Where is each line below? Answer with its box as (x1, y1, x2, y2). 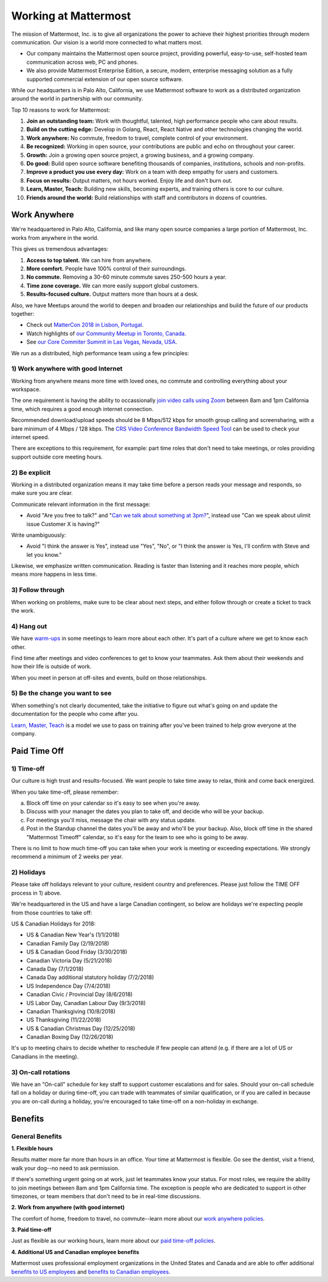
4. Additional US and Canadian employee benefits (11, 1248, 140, 1255)
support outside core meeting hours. (11, 453, 103, 460)
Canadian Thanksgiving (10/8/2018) (26, 1008, 116, 1015)
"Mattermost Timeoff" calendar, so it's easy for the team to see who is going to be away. (26, 833, 248, 840)
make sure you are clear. (11, 489, 73, 497)
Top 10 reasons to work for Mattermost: (11, 106, 111, 114)
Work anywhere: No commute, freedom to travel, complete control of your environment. (26, 134, 248, 141)
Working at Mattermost (11, 9, 131, 22)
